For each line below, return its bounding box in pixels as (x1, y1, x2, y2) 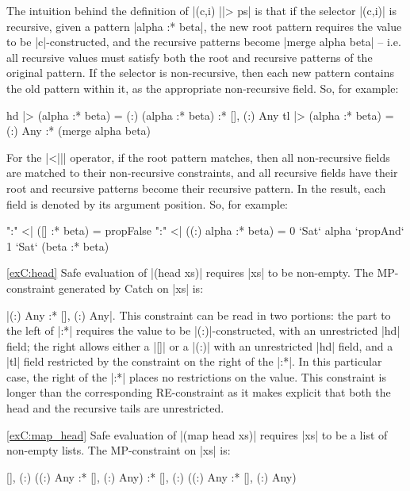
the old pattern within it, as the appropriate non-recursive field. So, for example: (6, 79, 399, 96)
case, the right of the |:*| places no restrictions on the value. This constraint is (6, 368, 386, 385)
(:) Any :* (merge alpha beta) (6, 122, 151, 139)
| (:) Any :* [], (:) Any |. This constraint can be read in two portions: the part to (6, 306, 391, 323)
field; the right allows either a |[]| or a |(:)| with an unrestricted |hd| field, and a (6, 337, 393, 354)
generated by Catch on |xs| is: (58, 279, 204, 296)
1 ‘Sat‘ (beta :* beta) (6, 237, 109, 254)
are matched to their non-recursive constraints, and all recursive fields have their (6, 164, 398, 181)
